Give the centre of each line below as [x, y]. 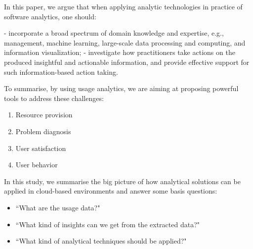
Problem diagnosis [43, 131]
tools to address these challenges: [54, 98]
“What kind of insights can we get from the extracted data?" [107, 224]
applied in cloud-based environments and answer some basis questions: [111, 191]
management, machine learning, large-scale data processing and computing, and [125, 42]
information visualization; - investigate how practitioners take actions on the [120, 52]
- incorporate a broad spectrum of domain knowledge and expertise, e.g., [114, 33]
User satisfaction [41, 148]
